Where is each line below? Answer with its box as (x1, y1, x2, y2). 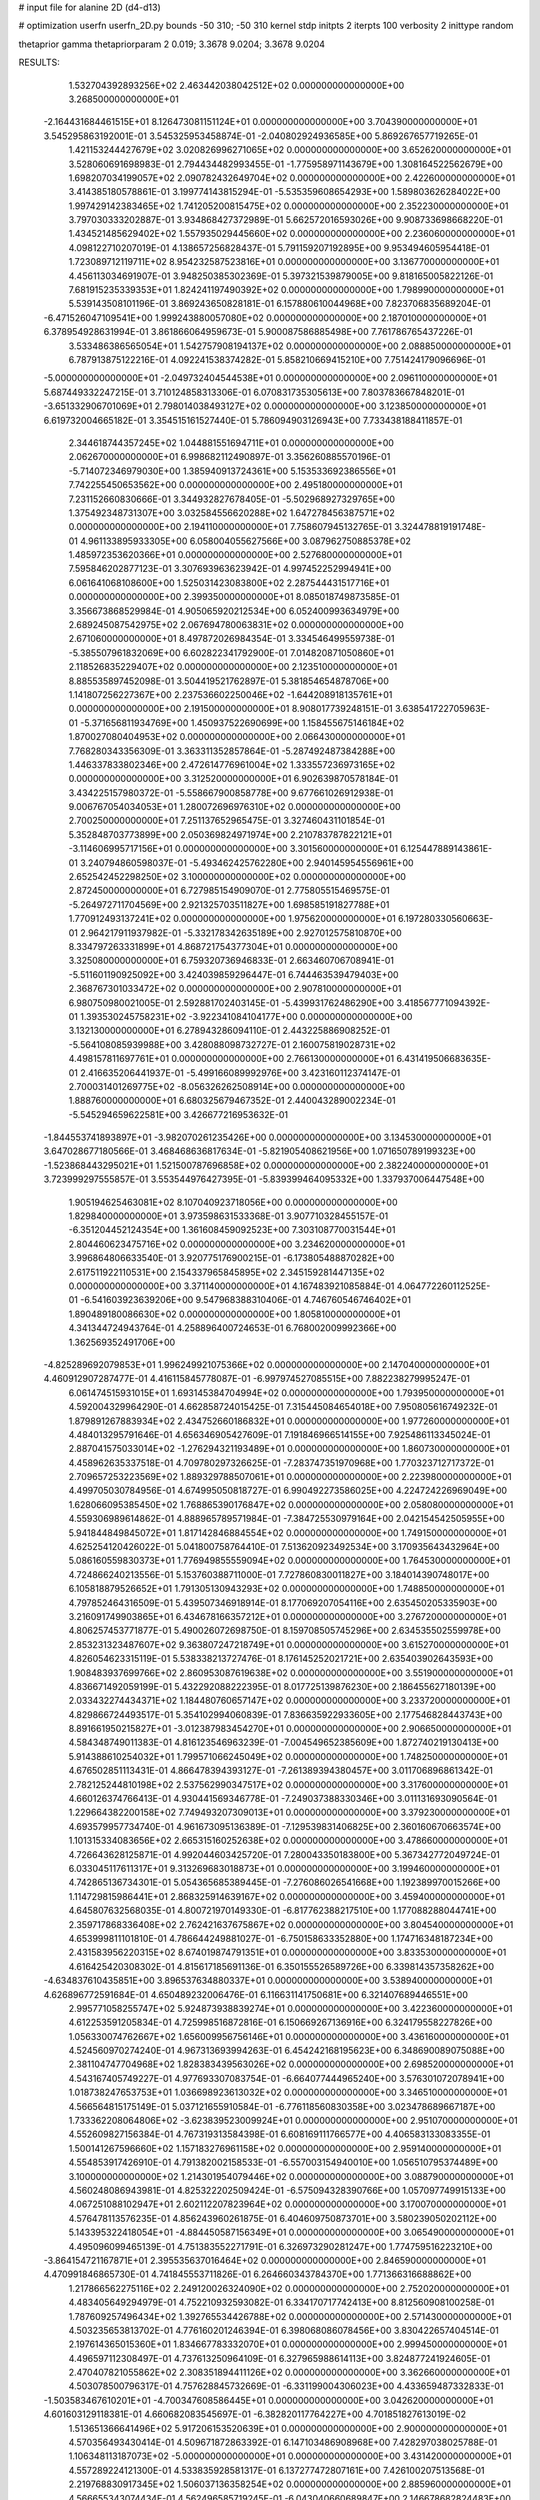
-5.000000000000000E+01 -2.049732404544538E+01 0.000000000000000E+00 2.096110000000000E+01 (43, 372, 498, 384)
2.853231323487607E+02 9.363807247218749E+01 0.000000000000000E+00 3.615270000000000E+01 (68, 1638, 509, 1650)
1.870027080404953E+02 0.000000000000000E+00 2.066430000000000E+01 (68, 731, 406, 743)
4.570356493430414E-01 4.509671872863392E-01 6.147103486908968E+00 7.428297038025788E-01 (68, 2436, 498, 2449)
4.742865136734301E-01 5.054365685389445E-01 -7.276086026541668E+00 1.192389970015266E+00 (68, 1876, 501, 1889)
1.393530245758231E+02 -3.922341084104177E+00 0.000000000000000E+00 (80, 1010, 413, 1022)
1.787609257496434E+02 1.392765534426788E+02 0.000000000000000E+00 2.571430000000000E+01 (68, 2310, 512, 2322)
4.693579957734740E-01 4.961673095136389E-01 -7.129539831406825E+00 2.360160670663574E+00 (68, 1820, 502, 1832)
